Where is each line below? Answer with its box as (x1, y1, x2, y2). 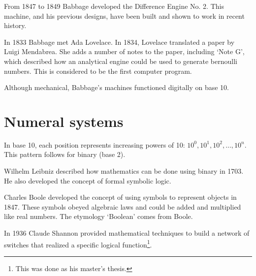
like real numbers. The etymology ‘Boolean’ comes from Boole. (4, 211, 193, 221)
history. (4, 20, 27, 31)
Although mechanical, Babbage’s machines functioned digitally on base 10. (4, 82, 229, 92)
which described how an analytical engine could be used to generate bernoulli (4, 56, 237, 66)
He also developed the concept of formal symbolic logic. (4, 175, 171, 185)
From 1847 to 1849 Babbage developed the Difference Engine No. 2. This (4, 1, 224, 11)
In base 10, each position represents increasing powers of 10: (4, 139, 185, 150)
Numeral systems (4, 111, 124, 131)
